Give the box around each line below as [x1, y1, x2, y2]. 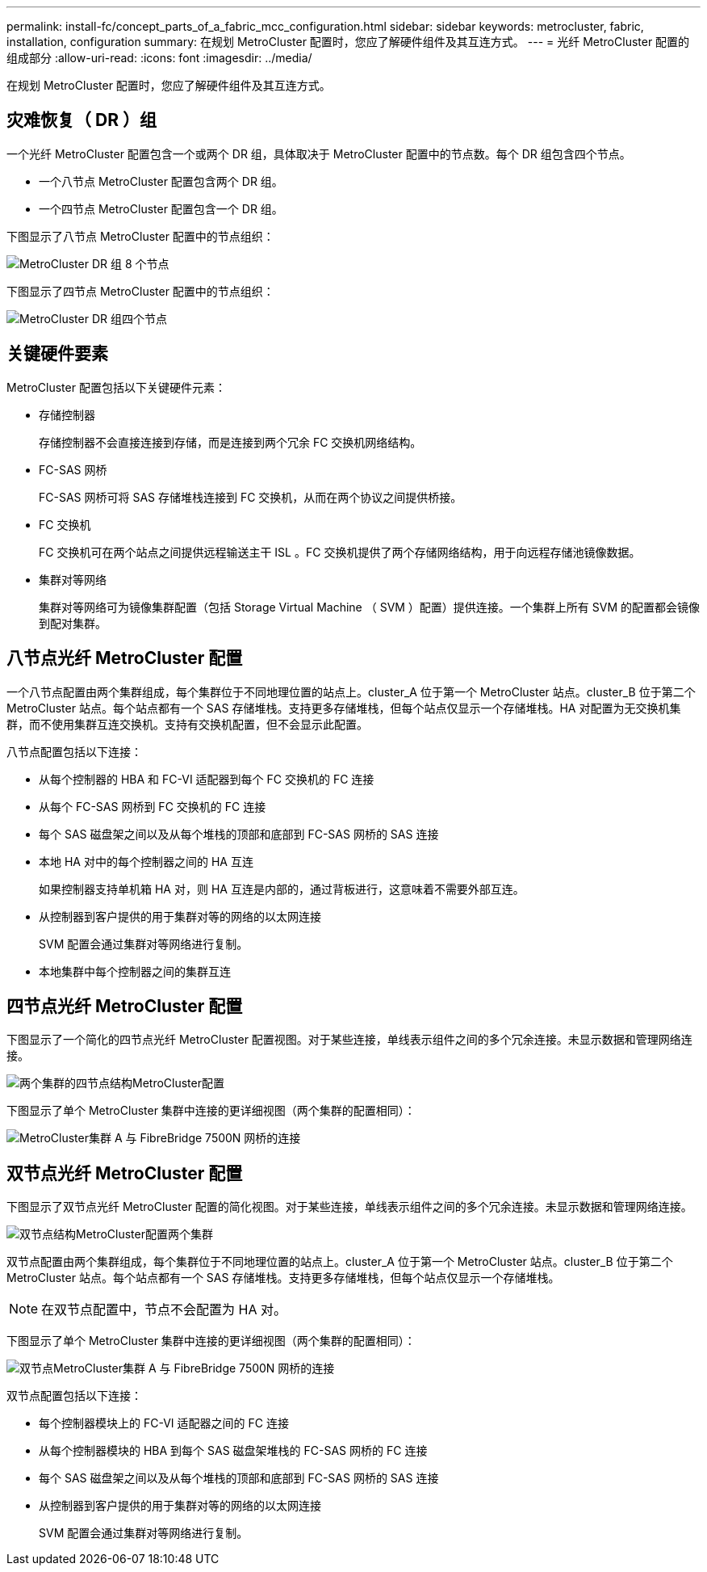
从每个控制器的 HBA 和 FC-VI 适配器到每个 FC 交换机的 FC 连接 [39, 771, 374, 786]
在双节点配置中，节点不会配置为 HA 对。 [41, 1301, 287, 1318]
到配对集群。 [39, 616, 107, 630]
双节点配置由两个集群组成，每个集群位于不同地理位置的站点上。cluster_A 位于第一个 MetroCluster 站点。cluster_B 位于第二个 [6, 1255, 673, 1269]
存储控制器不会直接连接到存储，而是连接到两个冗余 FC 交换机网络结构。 [39, 435, 422, 449]
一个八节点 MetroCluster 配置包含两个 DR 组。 [39, 174, 283, 188]
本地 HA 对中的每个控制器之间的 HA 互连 [39, 854, 253, 868]
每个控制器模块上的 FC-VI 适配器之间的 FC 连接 [39, 1416, 289, 1431]
